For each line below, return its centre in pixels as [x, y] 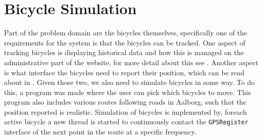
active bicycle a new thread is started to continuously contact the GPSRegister [126, 122]
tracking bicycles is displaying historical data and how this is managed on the [124, 52]
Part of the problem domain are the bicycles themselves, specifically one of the [126, 33]
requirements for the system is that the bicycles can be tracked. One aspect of [125, 42]
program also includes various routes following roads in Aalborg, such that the [125, 102]
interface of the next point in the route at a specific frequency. [100, 132]
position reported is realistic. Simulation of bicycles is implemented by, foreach [125, 111]
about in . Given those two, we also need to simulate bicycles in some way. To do [129, 82]
